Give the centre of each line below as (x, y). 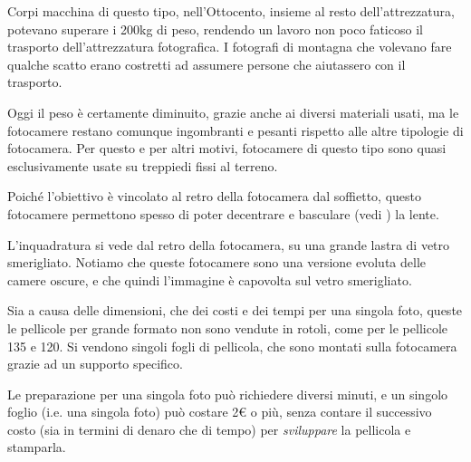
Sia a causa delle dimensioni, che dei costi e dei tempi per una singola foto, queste (235, 310)
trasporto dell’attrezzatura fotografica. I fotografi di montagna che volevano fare (230, 47)
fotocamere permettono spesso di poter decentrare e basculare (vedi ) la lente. (223, 213)
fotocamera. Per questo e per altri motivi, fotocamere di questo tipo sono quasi (227, 148)
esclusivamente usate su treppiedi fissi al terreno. (143, 165)
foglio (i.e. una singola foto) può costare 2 (123, 412)
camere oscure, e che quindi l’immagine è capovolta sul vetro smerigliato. (210, 279)
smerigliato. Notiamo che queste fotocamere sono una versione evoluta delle (216, 262)
